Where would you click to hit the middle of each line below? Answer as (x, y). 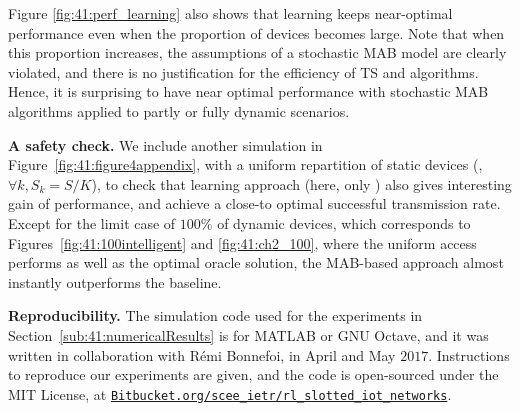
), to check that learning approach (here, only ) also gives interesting (301, 183)
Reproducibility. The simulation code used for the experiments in (215, 315)
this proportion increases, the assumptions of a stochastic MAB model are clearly (257, 52)
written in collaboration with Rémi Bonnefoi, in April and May (202, 354)
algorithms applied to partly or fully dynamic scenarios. (179, 110)
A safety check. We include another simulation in (165, 144)
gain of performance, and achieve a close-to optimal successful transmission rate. (254, 203)
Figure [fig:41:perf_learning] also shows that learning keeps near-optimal (230, 13)
